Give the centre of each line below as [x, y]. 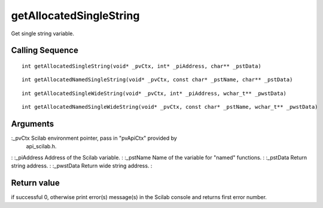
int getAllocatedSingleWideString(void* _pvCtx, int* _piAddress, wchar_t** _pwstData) [154, 93]
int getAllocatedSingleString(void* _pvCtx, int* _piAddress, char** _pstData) [141, 66]
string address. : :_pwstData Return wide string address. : [82, 166]
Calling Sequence [45, 51]
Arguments [33, 123]
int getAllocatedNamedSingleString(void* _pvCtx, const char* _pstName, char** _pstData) [157, 80]
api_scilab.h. [41, 146]
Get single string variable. [43, 33]
